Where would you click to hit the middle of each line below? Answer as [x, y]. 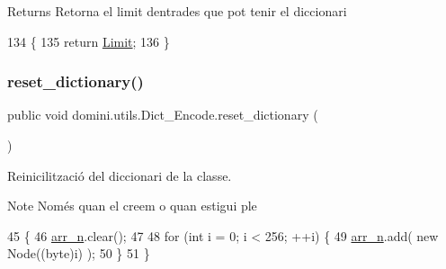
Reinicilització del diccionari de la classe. [120, 175]
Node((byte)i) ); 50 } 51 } [79, 253]
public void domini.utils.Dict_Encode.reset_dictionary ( [163, 115]
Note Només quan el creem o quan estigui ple [132, 206]
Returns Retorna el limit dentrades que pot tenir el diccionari [177, 11]
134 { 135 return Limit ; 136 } [89, 41]
